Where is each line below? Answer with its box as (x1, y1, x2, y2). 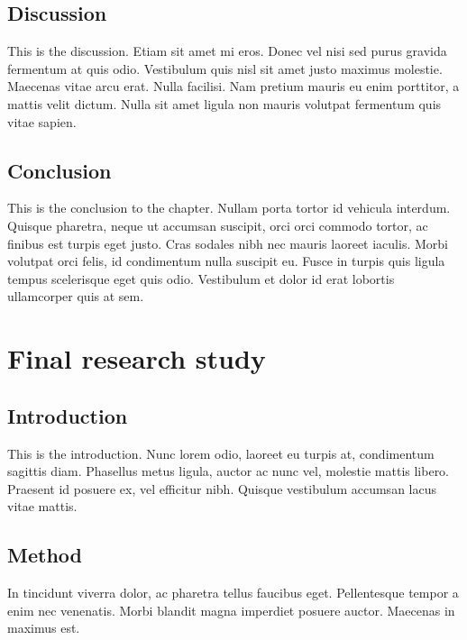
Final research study (7, 340, 266, 377)
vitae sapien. (7, 112, 77, 131)
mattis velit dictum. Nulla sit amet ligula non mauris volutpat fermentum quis (7, 94, 442, 113)
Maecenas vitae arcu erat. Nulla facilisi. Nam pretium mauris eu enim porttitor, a (7, 77, 460, 96)
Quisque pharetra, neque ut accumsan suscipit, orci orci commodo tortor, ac (7, 215, 428, 234)
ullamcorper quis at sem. (7, 287, 144, 306)
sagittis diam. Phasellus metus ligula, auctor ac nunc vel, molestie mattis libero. (7, 462, 450, 480)
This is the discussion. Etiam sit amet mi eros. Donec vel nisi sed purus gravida (7, 41, 447, 60)
